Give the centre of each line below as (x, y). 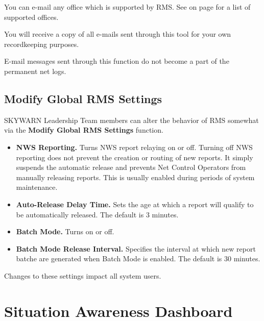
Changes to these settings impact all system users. (83, 275)
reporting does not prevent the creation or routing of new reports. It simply (135, 157)
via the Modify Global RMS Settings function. (84, 130)
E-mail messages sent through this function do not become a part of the (117, 61)
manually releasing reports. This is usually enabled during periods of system (135, 177)
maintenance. (37, 187)
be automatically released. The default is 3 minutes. (97, 214)
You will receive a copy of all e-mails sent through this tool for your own (118, 34)
